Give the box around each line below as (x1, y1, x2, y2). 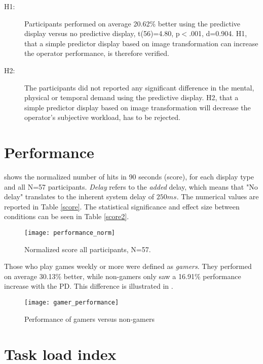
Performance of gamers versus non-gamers (24, 313, 155, 324)
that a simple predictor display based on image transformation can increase (24, 38, 258, 48)
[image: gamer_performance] (24, 299, 119, 307)
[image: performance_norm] (24, 229, 115, 237)
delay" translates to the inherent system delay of (4, 191, 155, 202)
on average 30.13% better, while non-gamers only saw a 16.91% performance (4, 270, 241, 281)
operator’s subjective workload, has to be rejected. (24, 112, 180, 123)
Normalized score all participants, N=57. (24, 244, 151, 254)
